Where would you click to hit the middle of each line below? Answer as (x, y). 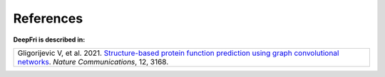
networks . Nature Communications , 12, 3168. (93, 61)
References (48, 18)
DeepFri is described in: (49, 40)
